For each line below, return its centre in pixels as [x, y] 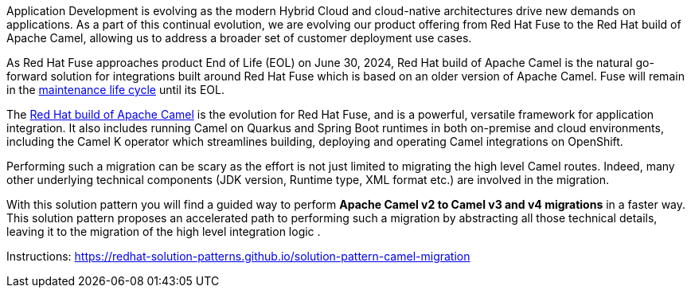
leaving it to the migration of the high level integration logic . [164, 231]
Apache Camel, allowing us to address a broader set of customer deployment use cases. [239, 38]
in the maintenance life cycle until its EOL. [116, 90]
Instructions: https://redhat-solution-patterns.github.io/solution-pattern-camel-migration [238, 256]
